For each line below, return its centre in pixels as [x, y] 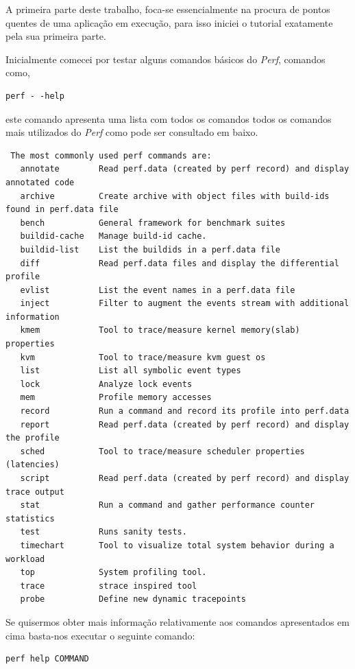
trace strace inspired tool [109, 586]
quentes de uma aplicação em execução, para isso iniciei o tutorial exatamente [169, 22]
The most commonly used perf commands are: [111, 155]
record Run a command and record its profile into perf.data [185, 411]
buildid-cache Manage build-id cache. [113, 236]
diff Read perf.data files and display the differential [180, 263]
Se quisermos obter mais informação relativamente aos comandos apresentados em [177, 621]
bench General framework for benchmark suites [153, 223]
